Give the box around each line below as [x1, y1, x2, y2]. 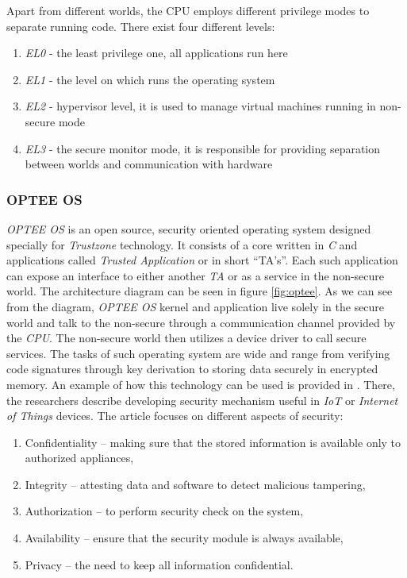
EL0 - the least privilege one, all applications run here [25, 44, 288, 61]
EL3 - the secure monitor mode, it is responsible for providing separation [25, 140, 381, 156]
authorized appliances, [25, 449, 134, 466]
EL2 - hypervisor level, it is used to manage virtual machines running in [25, 98, 376, 114]
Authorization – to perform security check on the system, [25, 503, 304, 519]
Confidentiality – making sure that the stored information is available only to [25, 433, 401, 450]
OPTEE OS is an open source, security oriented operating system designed [6, 220, 371, 237]
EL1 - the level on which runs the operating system [25, 71, 275, 87]
